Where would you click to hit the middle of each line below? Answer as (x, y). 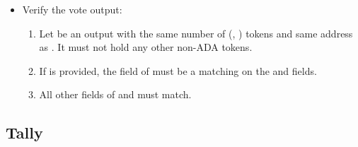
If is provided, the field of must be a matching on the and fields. (178, 70)
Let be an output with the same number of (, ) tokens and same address (196, 33)
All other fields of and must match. (115, 94)
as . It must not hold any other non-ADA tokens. (146, 47)
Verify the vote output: (72, 9)
